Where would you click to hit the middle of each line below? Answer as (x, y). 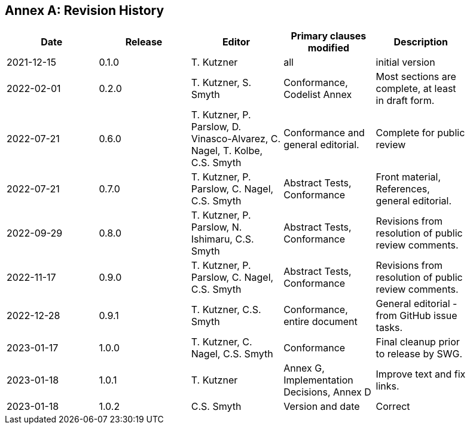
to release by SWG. (419, 354)
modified (329, 48)
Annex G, (304, 368)
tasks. (389, 328)
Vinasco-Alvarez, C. (236, 139)
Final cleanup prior (418, 342)
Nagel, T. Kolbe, (227, 151)
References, (403, 189)
